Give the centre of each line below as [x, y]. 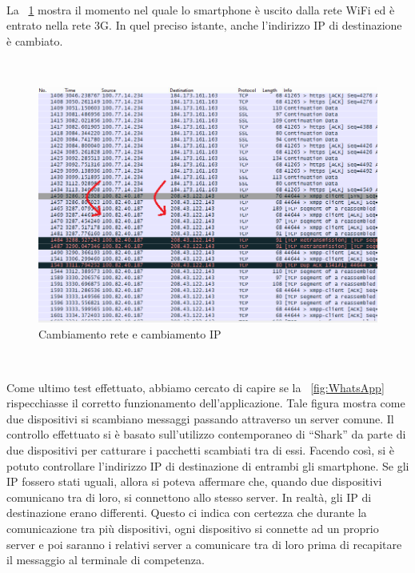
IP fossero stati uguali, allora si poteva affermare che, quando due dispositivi [194, 481]
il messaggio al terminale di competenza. [106, 560]
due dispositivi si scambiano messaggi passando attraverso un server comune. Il [200, 418]
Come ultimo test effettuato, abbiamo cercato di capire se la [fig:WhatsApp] [196, 387]
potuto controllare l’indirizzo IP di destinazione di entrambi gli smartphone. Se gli [208, 465]
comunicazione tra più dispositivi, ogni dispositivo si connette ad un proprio [193, 529]
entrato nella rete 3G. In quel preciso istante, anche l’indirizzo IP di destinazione [204, 25]
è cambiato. [35, 40]
